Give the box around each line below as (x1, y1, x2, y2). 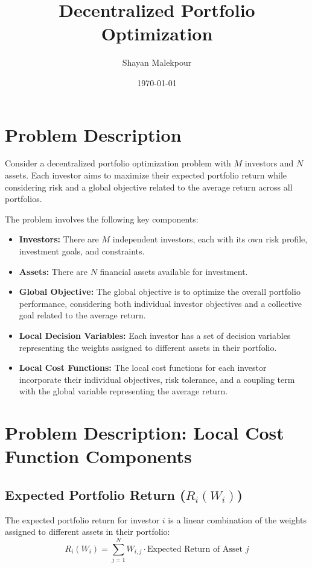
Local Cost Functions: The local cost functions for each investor (19, 361, 267, 374)
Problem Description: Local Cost (5, 420, 284, 445)
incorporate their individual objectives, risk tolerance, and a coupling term (19, 373, 295, 385)
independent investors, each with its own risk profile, (112, 233, 308, 245)
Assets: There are (19, 265, 88, 277)
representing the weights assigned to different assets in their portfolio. (19, 341, 277, 353)
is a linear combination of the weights (168, 513, 307, 526)
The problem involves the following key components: (5, 212, 199, 225)
